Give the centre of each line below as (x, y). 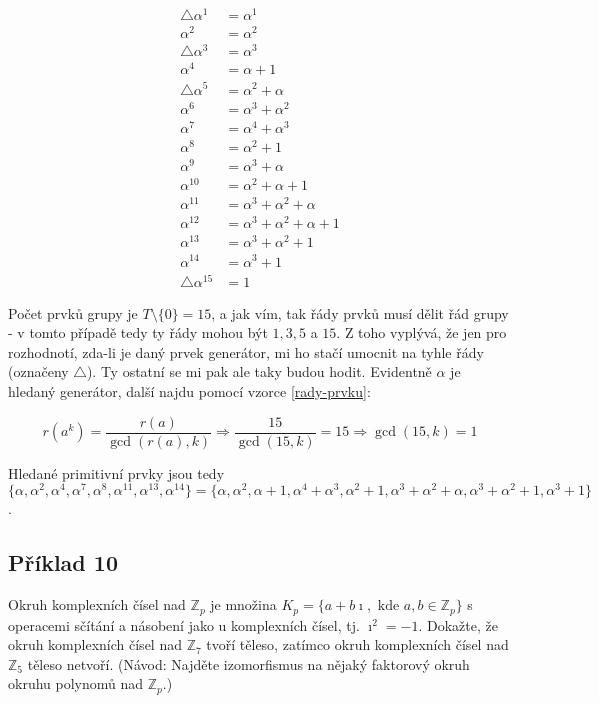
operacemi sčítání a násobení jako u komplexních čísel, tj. (184, 624)
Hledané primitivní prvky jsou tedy (116, 472)
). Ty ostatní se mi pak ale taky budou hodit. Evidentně (259, 371)
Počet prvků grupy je (73, 312)
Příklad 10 (63, 562)
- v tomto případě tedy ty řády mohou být (138, 332)
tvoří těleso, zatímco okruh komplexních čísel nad (357, 644)
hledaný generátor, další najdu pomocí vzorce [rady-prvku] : (189, 391)
